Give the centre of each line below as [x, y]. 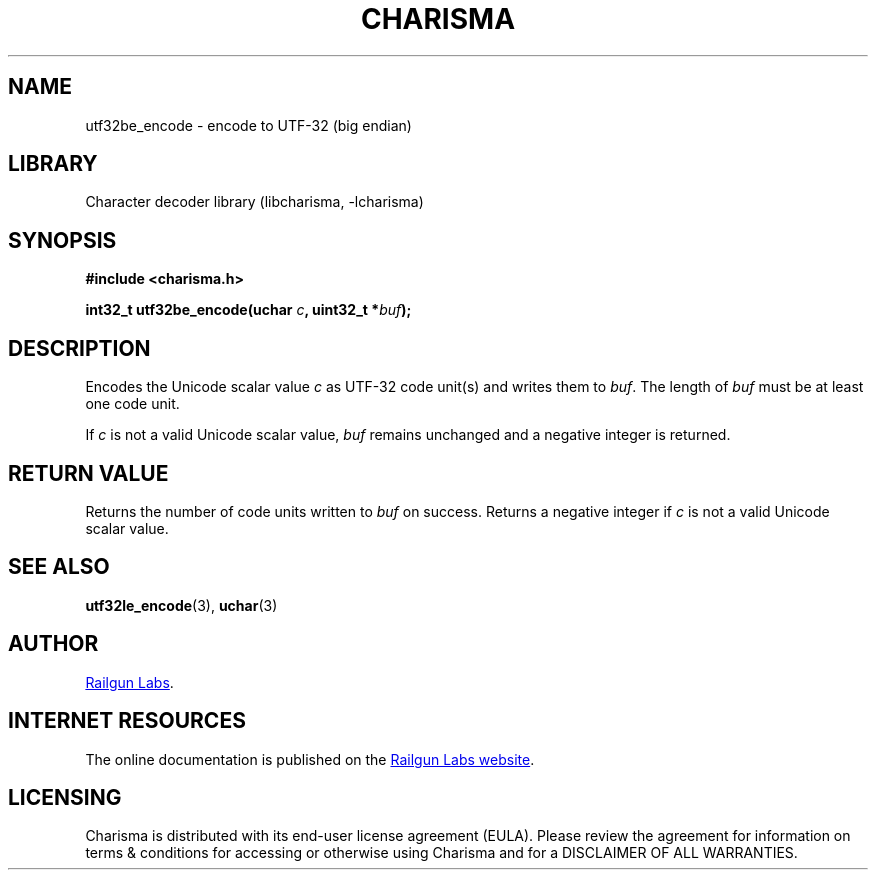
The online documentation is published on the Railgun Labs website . [310, 759]
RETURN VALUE [88, 473]
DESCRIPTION [79, 348]
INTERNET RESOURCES [127, 721]
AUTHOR [53, 644]
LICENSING [65, 797]
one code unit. [132, 404]
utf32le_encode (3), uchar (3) [181, 605]
